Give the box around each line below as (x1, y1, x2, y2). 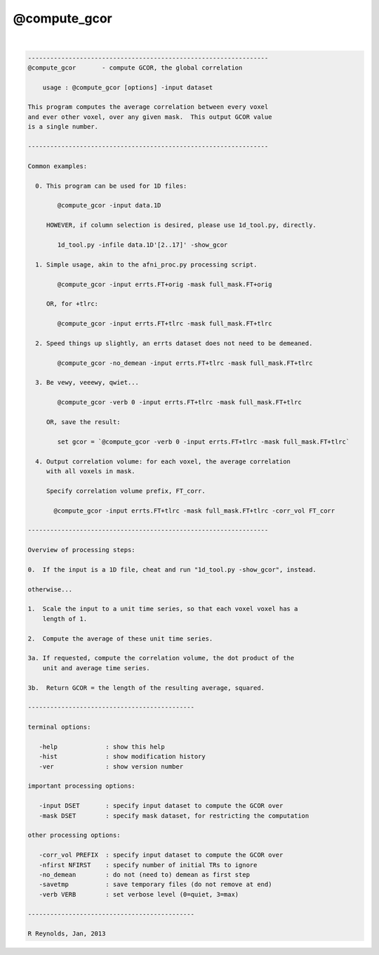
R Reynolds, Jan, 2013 (27, 930, 106, 938)
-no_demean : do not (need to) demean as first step (39, 871, 251, 878)
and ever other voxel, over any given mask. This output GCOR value (27, 113, 272, 121)
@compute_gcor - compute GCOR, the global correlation (27, 63, 243, 72)
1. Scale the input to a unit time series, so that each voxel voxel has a (27, 605, 298, 613)
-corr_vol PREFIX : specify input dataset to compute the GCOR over (39, 851, 284, 859)
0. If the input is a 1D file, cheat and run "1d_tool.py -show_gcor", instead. (27, 565, 317, 573)
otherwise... (27, 585, 73, 594)
